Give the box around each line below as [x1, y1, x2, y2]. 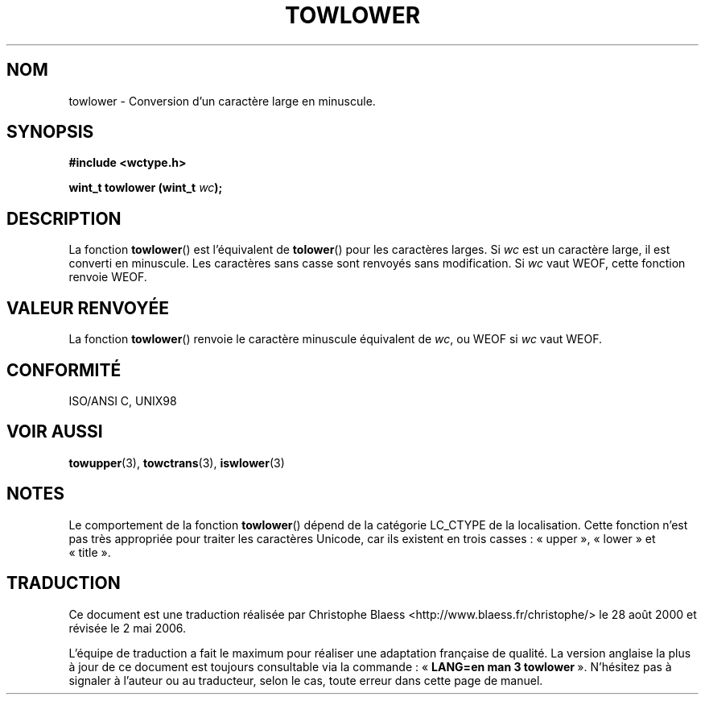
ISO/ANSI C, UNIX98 [68, 393, 177, 408]
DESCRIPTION [6, 208, 122, 229]
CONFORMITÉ [6, 359, 122, 380]
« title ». [68, 545, 111, 559]
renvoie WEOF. [68, 270, 147, 284]
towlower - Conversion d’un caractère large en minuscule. [68, 93, 376, 108]
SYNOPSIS [6, 122, 94, 143]
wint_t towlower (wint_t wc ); [68, 180, 223, 195]
